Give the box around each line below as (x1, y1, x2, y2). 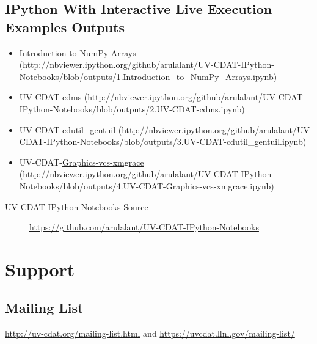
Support (5, 256, 75, 281)
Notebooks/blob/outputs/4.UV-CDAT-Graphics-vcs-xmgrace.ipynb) (19, 179, 274, 192)
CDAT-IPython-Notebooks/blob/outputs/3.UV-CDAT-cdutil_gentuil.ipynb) (19, 135, 307, 148)
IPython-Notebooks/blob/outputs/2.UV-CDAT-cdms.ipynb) (19, 102, 245, 115)
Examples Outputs (5, 17, 125, 36)
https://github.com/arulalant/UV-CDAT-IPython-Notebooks (29, 221, 259, 233)
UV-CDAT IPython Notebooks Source (5, 200, 148, 213)
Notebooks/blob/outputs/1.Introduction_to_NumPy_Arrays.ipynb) (19, 70, 277, 82)
